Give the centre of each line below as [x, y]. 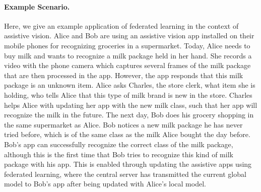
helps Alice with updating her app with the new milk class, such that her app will [131, 105]
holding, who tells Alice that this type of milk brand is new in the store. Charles [128, 94]
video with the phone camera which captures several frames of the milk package [127, 65]
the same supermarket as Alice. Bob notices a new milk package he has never [123, 124]
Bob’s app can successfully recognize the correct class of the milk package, [119, 144]
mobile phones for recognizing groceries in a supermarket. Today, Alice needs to [127, 45]
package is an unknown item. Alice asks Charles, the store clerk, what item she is [130, 85]
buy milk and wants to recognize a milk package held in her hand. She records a [128, 55]
